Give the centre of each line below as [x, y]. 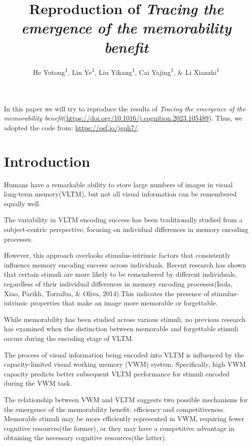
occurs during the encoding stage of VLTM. [69, 338]
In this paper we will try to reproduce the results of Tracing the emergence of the [125, 108]
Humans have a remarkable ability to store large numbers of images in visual [118, 184]
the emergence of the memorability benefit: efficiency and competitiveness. [115, 409]
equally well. [22, 203]
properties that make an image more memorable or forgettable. [124, 303]
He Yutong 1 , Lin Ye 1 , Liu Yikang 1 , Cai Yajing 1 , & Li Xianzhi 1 [126, 71]
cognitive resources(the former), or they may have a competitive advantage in [119, 428]
